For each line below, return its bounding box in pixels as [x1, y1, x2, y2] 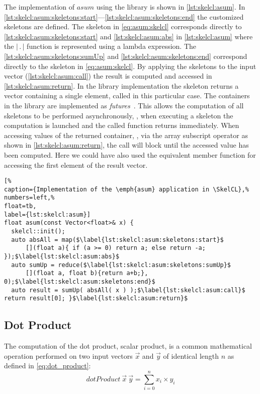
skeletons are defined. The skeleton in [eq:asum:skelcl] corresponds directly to [4, 21, 242, 32]
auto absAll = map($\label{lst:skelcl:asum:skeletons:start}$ [11, 236, 224, 243]
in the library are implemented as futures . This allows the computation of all [4, 100, 244, 110]
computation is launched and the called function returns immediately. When [4, 120, 239, 130]
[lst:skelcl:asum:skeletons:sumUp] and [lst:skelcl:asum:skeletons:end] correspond [4, 50, 247, 61]
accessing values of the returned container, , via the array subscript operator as [4, 129, 248, 140]
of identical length [163, 350, 219, 361]
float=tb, [4, 203, 37, 210]
